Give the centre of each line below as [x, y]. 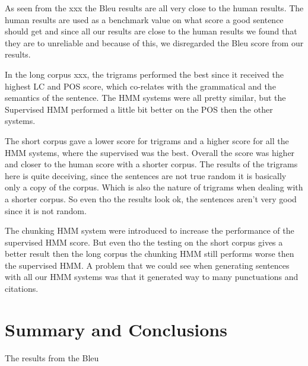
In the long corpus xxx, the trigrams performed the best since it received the [144, 74]
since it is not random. [46, 210]
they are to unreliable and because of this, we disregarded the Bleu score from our [154, 42]
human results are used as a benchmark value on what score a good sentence [144, 19]
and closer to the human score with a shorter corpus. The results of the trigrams [151, 164]
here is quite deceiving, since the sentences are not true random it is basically [146, 175]
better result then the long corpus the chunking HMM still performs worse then [150, 254]
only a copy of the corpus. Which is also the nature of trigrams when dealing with [154, 187]
